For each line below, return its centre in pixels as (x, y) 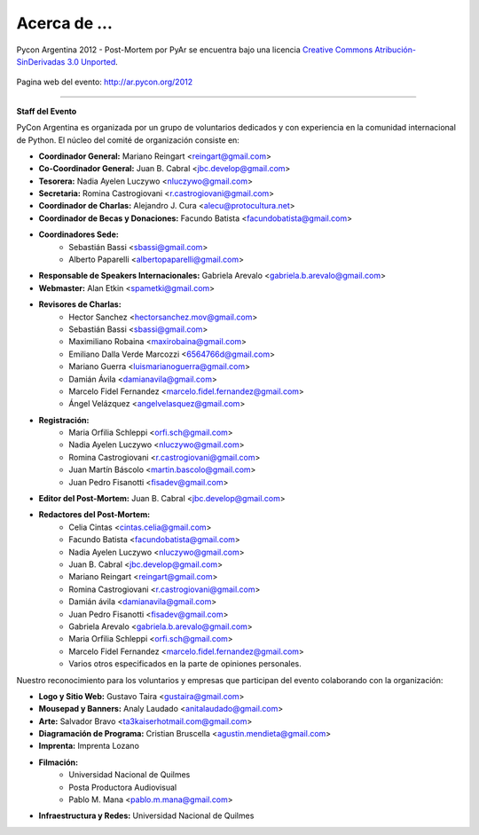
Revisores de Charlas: (80, 304)
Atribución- (396, 50)
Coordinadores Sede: (79, 234)
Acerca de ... (64, 23)
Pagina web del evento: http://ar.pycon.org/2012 (105, 82)
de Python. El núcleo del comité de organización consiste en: (128, 140)
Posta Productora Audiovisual (123, 787)
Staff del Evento (47, 111)
